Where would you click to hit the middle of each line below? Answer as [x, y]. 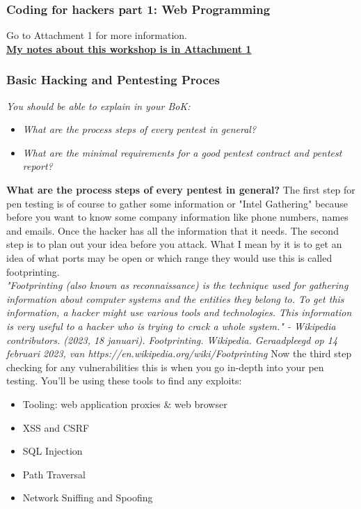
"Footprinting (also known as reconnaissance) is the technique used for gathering [177, 285]
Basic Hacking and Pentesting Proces [113, 80]
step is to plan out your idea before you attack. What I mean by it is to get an [174, 244]
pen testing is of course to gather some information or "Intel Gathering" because [177, 203]
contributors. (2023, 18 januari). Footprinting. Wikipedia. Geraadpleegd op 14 [172, 339]
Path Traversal [54, 474]
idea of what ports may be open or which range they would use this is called [169, 257]
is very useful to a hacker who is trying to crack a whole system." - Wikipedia [171, 326]
